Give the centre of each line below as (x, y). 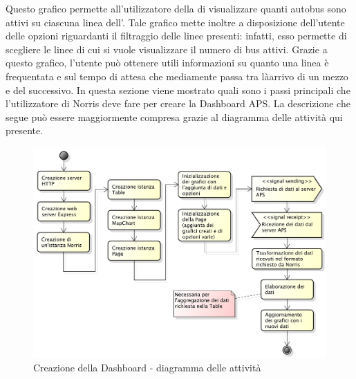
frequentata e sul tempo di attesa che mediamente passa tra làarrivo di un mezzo (177, 76)
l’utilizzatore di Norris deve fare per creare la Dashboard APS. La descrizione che (178, 103)
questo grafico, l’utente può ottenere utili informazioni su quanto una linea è (167, 63)
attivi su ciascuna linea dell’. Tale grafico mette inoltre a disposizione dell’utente (175, 22)
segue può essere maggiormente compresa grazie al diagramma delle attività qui (174, 117)
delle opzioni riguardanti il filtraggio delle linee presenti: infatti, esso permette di (176, 36)
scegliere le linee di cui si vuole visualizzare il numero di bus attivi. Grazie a (167, 49)
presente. (25, 130)
